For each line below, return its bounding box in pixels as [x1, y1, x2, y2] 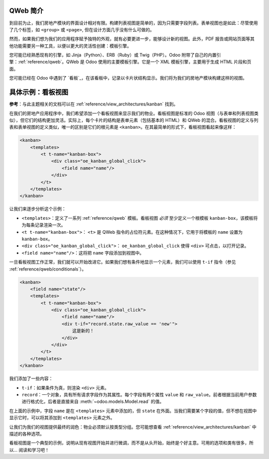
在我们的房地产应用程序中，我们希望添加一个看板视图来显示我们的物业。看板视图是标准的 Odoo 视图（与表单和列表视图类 [9, 110, 259, 116]
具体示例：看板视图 [9, 88, 68, 96]
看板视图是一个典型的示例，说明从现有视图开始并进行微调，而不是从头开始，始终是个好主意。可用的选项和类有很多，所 [9, 440, 254, 446]
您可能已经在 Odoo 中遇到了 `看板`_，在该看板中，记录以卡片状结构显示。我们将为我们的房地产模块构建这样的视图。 [9, 75, 248, 81]
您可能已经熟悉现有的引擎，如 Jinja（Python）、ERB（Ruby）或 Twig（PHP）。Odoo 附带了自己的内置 [9, 52, 217, 58]
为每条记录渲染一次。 [21, 222, 66, 228]
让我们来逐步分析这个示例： [9, 206, 66, 212]
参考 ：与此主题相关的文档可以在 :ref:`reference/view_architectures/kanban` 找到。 [9, 101, 178, 107]
